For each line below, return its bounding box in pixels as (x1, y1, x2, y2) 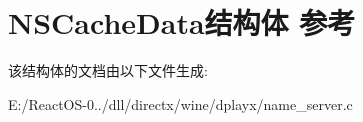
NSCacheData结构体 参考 (8, 2, 356, 43)
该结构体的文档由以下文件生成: (8, 60, 208, 81)
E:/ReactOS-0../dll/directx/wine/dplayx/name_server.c (8, 93, 353, 114)
